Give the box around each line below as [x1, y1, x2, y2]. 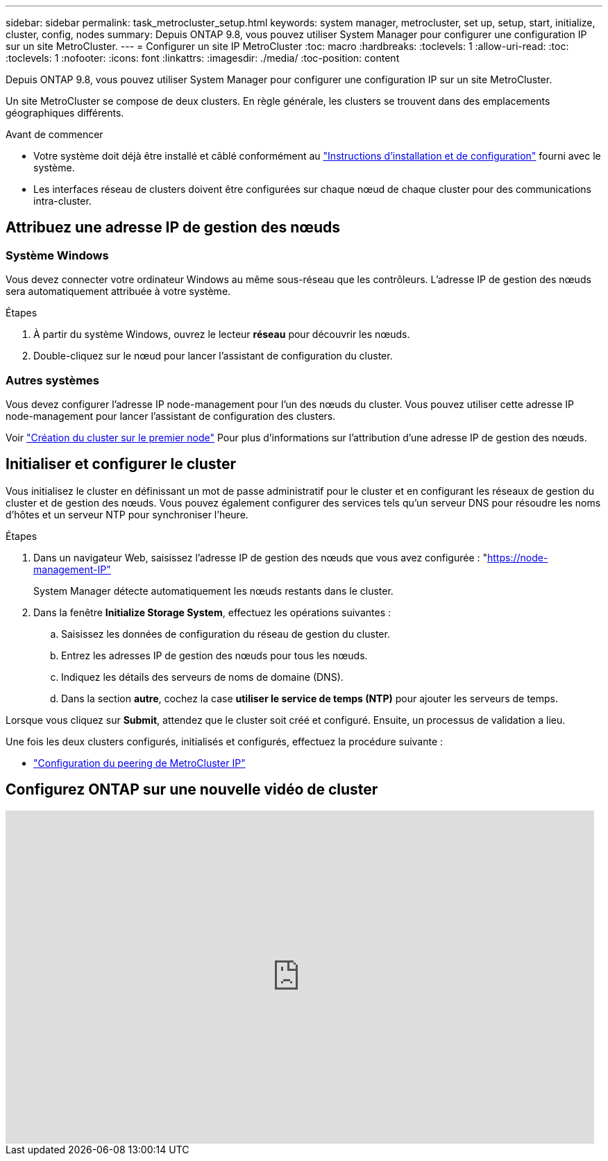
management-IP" [33, 563, 111, 575]
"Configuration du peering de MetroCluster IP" [33, 756, 246, 769]
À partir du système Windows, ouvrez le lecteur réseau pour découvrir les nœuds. [33, 328, 410, 341]
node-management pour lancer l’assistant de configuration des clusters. [6, 409, 336, 422]
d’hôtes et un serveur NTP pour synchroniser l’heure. [6, 508, 248, 520]
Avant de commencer [6, 128, 103, 140]
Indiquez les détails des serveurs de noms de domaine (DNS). [61, 670, 344, 683]
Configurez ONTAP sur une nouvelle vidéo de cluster [6, 781, 378, 799]
